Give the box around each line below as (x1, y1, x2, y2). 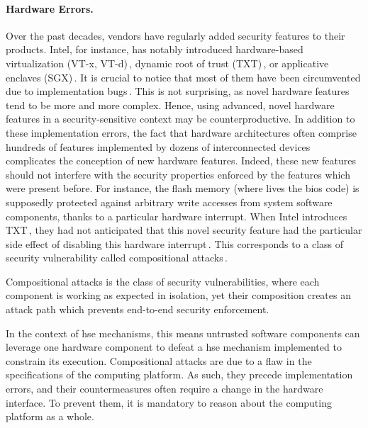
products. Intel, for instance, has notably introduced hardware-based (6, 42, 303, 57)
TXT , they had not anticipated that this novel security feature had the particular (6, 223, 362, 237)
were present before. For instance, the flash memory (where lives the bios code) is (6, 181, 359, 196)
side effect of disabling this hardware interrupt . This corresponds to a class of (6, 236, 344, 251)
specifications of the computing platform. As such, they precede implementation (6, 367, 353, 382)
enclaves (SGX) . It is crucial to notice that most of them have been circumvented (6, 69, 361, 84)
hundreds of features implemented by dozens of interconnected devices (6, 139, 311, 154)
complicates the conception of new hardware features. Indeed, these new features (6, 153, 356, 168)
